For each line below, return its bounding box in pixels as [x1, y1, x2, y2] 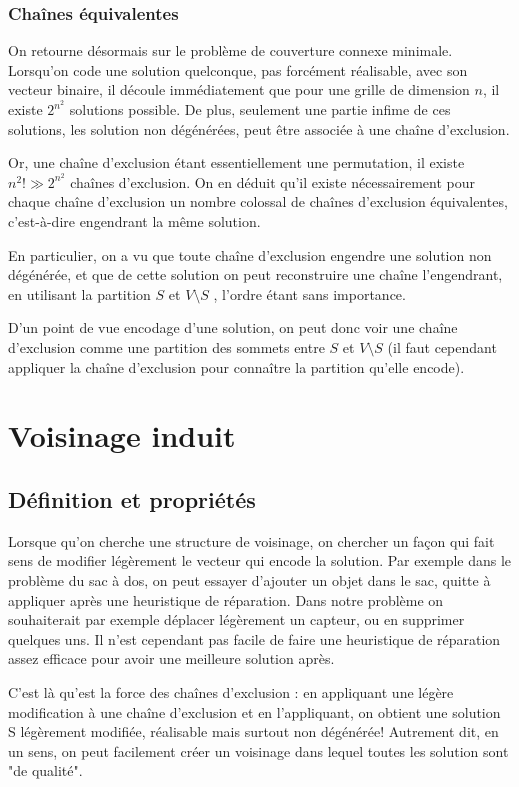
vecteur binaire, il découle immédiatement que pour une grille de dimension [8, 79, 470, 100]
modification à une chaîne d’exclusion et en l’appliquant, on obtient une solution [8, 701, 501, 722]
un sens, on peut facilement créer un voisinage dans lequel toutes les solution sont [8, 740, 509, 761]
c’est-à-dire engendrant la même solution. [8, 211, 261, 232]
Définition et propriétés [8, 483, 256, 514]
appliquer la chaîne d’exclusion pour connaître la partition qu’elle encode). [8, 356, 465, 377]
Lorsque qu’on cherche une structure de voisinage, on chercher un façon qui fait [8, 530, 495, 551]
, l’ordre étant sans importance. [213, 283, 406, 304]
